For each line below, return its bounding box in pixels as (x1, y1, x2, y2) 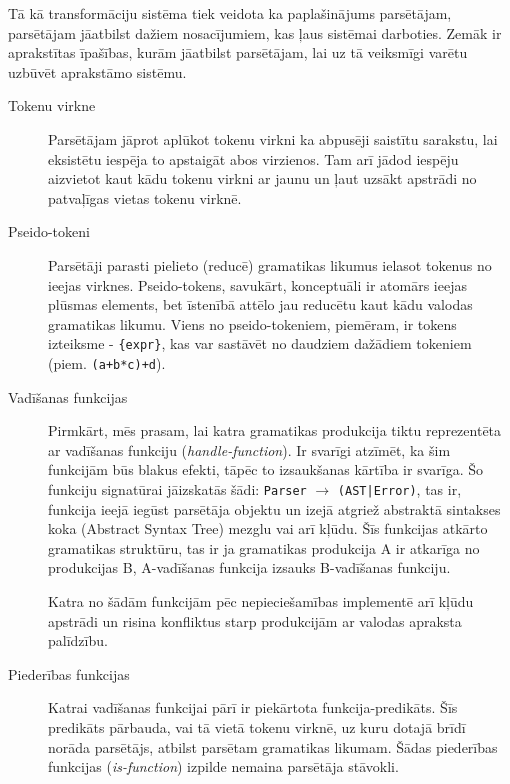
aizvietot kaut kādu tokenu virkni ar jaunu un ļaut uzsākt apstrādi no (48, 168, 477, 189)
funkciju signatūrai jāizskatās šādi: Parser (48, 479, 307, 499)
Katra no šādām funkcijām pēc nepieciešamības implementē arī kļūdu (48, 591, 474, 612)
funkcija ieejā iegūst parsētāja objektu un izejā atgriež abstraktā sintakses (48, 498, 501, 519)
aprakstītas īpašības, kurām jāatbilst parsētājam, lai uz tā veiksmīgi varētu (8, 42, 468, 63)
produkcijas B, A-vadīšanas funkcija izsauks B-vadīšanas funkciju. (48, 557, 451, 578)
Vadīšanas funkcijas (8, 386, 128, 407)
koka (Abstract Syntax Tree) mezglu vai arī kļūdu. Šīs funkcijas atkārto (48, 518, 488, 539)
